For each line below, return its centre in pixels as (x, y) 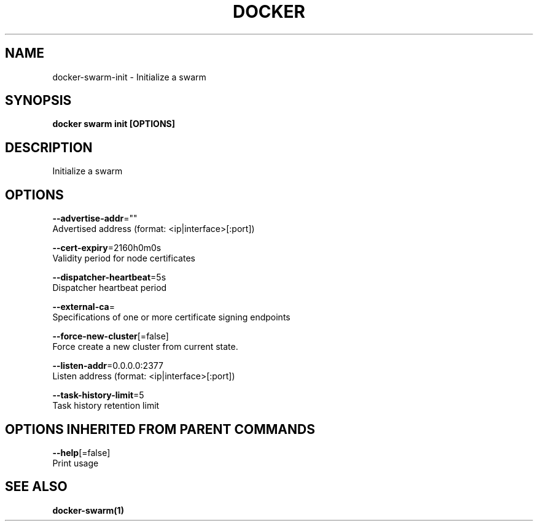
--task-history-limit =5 (98, 395)
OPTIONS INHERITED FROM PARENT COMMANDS (160, 429)
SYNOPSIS (38, 101)
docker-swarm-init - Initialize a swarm (129, 77)
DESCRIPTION (49, 147)
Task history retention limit (106, 406)
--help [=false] (81, 452)
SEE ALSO (36, 487)
